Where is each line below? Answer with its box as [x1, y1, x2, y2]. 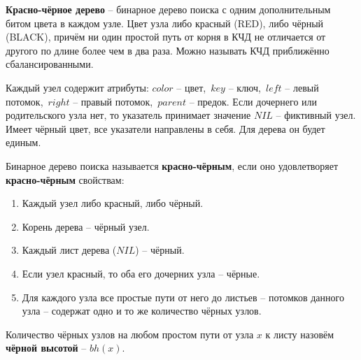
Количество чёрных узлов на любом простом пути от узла [6, 326, 254, 341]
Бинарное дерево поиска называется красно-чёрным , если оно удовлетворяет [6, 158, 339, 173]
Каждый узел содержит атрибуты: [6, 80, 149, 94]
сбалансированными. [6, 57, 94, 71]
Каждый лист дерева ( [22, 243, 117, 257]
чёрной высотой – [6, 340, 87, 355]
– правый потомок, [73, 94, 153, 108]
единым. [6, 135, 41, 150]
